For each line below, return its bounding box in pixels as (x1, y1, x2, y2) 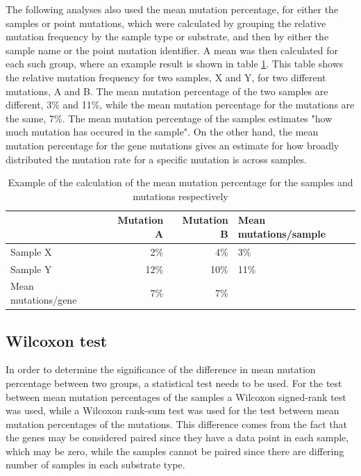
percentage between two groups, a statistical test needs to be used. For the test (6, 375, 342, 390)
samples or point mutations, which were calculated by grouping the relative (6, 15, 326, 30)
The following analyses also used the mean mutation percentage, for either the (6, 2, 339, 16)
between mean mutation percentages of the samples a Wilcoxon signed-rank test (6, 389, 346, 404)
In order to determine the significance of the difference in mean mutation (6, 362, 316, 377)
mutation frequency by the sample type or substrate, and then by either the (6, 29, 329, 44)
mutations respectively (133, 188, 228, 203)
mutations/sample (237, 226, 326, 240)
